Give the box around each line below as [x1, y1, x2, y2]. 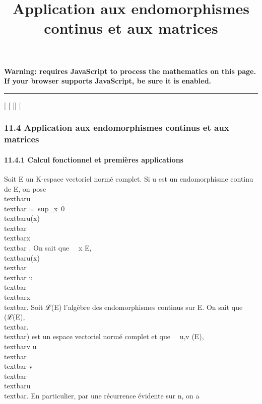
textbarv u [4, 341, 37, 351]
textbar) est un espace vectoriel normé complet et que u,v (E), [4, 331, 204, 342]
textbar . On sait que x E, [4, 243, 92, 253]
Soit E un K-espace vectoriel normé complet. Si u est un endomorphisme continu [4, 173, 253, 184]
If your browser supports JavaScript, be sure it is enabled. [4, 75, 212, 86]
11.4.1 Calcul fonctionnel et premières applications [4, 154, 183, 165]
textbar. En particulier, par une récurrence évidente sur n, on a [4, 390, 200, 400]
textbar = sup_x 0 [4, 203, 65, 213]
